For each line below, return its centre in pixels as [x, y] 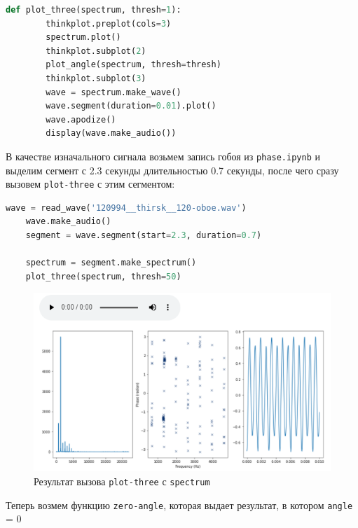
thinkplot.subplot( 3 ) [96, 78]
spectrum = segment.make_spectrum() [111, 263]
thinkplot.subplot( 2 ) [96, 51]
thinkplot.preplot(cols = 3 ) [109, 23]
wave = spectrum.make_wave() [113, 92]
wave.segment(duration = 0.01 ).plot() [131, 106]
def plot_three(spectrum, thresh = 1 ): [94, 10]
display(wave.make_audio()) [111, 133]
